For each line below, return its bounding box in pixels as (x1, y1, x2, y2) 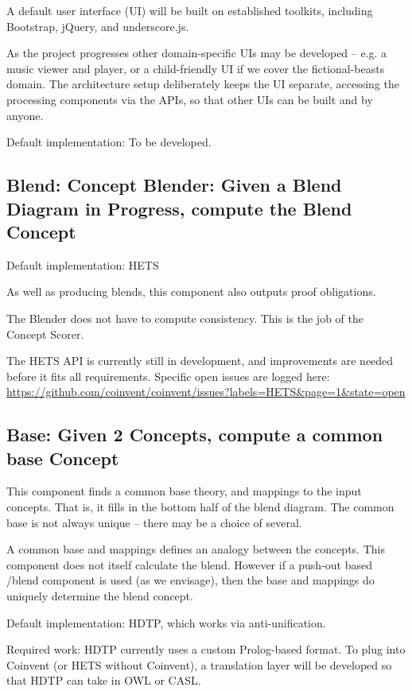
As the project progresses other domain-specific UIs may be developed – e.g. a (6, 45, 387, 61)
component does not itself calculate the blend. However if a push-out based (6, 556, 372, 573)
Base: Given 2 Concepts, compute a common (6, 422, 383, 447)
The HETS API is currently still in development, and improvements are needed (6, 352, 394, 369)
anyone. (6, 107, 44, 123)
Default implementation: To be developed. (6, 134, 212, 150)
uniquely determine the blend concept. (6, 588, 193, 604)
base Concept (6, 445, 119, 470)
